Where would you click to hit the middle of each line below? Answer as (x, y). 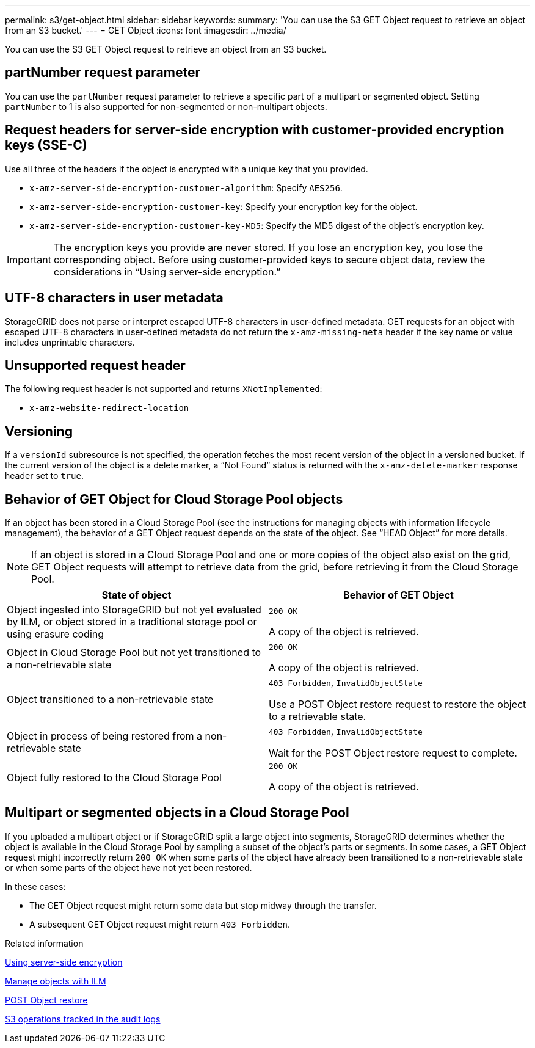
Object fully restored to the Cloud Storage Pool (114, 777)
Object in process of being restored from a (105, 736)
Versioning (39, 431)
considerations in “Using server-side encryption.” (167, 271)
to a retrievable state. (318, 717)
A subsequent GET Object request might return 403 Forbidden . (160, 924)
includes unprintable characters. (70, 342)
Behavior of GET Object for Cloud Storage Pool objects (174, 499)
